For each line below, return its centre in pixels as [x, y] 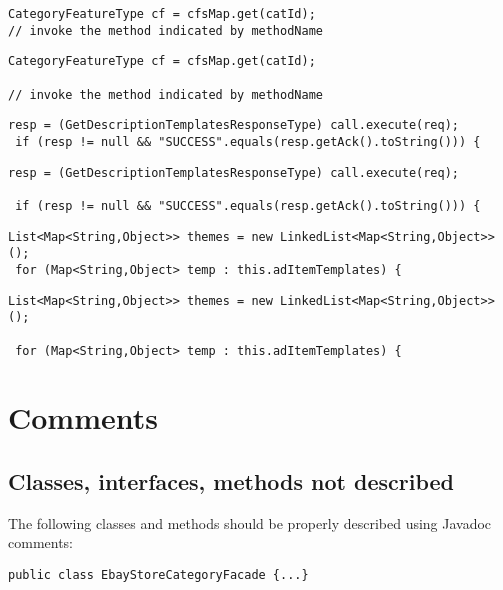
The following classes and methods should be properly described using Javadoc [250, 522]
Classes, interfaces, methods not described [231, 480]
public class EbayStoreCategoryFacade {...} [158, 574]
